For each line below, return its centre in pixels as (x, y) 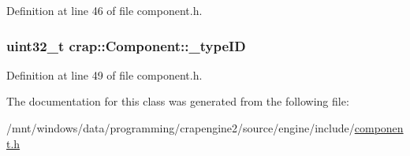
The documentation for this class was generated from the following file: (178, 101)
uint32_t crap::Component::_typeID (126, 45)
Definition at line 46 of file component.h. (104, 10)
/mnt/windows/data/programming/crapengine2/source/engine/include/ (181, 128)
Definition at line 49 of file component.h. (104, 74)
